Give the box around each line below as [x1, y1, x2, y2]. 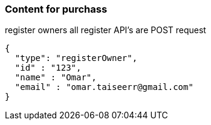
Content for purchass [5, 3, 108, 15]
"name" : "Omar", [15, 72, 97, 83]
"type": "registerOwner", [15, 53, 138, 63]
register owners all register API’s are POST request [5, 25, 206, 36]
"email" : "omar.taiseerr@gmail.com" [15, 82, 193, 92]
